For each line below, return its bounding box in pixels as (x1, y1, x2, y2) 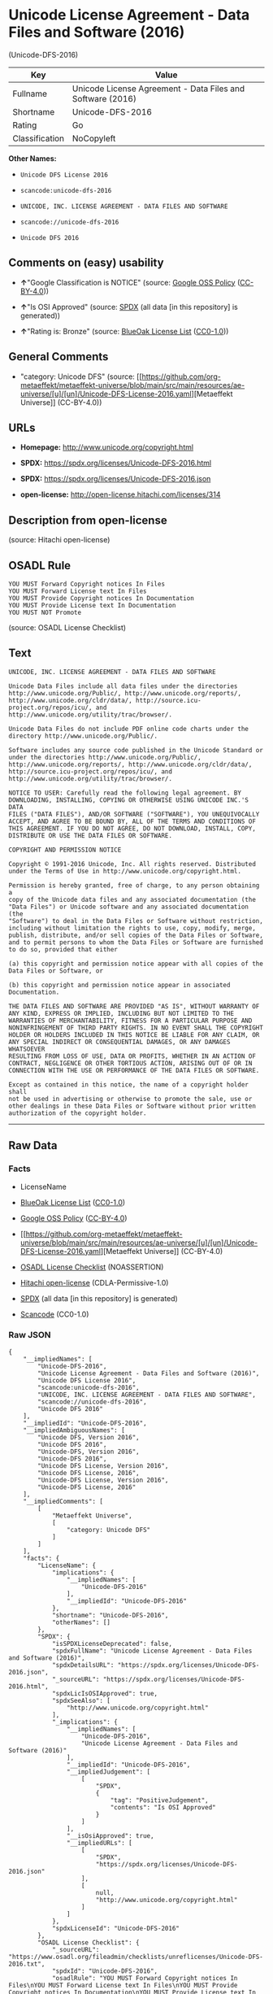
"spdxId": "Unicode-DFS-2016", (51, 1966, 158, 1975)
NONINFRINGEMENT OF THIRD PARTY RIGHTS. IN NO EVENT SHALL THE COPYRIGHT (8, 1023, 264, 1032)
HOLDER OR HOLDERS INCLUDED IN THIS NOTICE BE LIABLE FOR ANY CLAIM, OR (8, 1030, 260, 1038)
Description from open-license (8, 513, 168, 527)
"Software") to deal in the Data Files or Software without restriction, (8, 916, 264, 925)
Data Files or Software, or (8, 966, 104, 975)
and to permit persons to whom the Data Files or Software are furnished (8, 938, 264, 947)
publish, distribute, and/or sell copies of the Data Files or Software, (8, 931, 264, 939)
